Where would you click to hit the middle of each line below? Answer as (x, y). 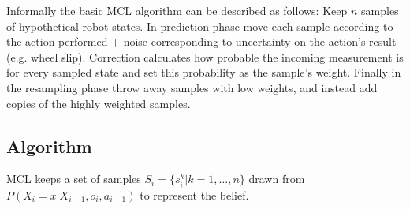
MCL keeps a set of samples (74, 179)
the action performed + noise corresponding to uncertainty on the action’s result (201, 41)
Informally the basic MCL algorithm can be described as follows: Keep (177, 10)
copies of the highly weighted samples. (99, 103)
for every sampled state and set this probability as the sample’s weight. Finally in (204, 72)
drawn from (277, 179)
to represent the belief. (194, 194)
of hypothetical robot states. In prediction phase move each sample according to (200, 26)
